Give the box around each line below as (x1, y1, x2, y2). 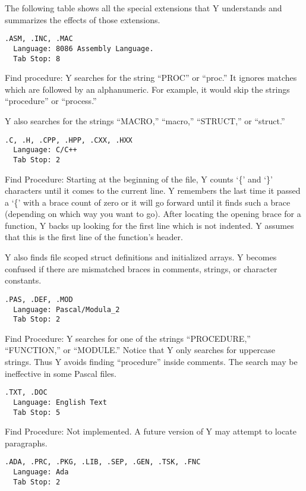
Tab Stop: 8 (13, 54, 61, 63)
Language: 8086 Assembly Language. (13, 44, 154, 53)
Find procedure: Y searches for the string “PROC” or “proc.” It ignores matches (5, 71, 297, 84)
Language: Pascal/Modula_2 (13, 305, 120, 314)
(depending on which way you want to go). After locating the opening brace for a (5, 207, 301, 220)
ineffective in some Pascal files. (5, 367, 116, 379)
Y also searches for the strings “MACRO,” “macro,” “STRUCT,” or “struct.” (5, 114, 285, 127)
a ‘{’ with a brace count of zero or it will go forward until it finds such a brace (5, 196, 291, 208)
